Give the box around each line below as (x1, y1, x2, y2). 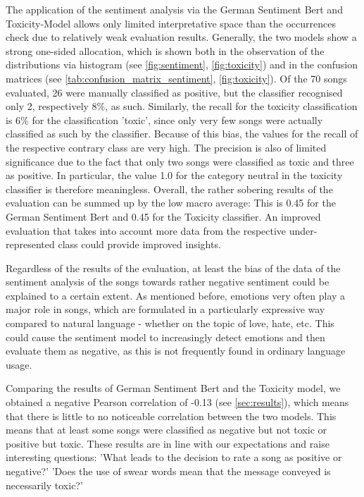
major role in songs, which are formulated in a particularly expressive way (6, 302, 325, 317)
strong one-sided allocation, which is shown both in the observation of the (6, 43, 325, 58)
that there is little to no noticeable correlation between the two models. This (6, 408, 337, 423)
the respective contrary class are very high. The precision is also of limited (6, 140, 327, 154)
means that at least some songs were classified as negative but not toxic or (6, 422, 327, 437)
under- (289, 223, 318, 238)
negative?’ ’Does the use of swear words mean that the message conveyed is (6, 464, 331, 478)
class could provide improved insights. (58, 237, 221, 252)
